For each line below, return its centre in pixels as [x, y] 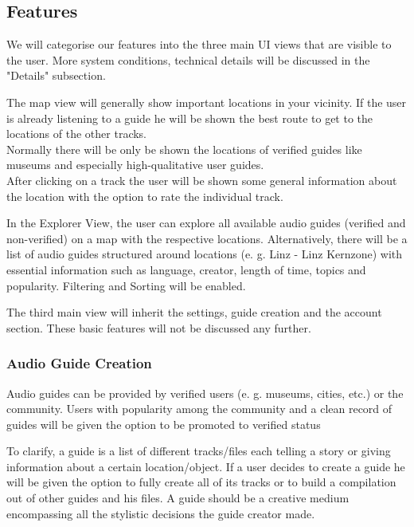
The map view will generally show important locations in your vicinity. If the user [207, 102]
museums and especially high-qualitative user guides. [135, 165]
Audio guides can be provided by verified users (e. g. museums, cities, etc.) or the [205, 393]
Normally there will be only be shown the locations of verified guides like [184, 149]
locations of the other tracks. [77, 134]
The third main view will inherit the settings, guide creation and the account [194, 312]
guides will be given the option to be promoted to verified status [164, 424]
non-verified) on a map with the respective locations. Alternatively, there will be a [207, 238]
